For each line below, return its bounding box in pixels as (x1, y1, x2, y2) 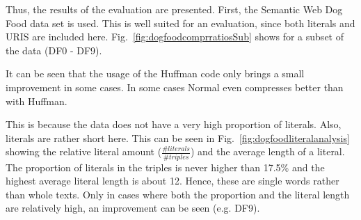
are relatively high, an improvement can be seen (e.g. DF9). (6, 201, 260, 215)
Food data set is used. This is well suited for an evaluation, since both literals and (6, 15, 355, 30)
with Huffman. (6, 93, 67, 108)
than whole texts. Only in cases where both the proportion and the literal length (6, 187, 350, 201)
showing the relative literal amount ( (6, 144, 162, 159)
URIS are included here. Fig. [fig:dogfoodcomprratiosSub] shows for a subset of (6, 29, 344, 44)
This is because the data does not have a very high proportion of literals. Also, (6, 117, 342, 132)
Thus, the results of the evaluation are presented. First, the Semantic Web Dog (6, 2, 343, 16)
